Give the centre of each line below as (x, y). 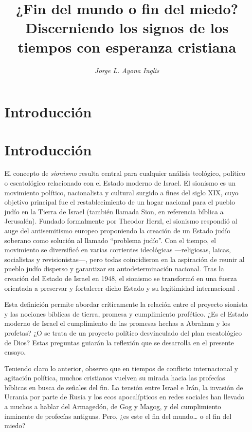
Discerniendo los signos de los (127, 28)
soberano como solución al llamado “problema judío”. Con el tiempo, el (110, 240)
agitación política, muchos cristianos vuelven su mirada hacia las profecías (115, 378)
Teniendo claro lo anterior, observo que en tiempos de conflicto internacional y (121, 368)
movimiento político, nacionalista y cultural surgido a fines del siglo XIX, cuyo (122, 192)
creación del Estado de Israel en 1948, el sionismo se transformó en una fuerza (121, 278)
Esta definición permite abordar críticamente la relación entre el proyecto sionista (126, 304)
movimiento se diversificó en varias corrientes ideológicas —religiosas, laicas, (118, 250)
